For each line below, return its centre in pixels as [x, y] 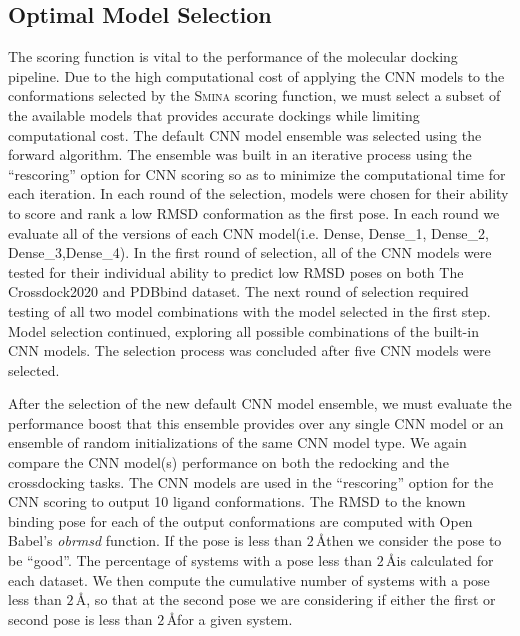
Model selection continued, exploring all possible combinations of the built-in [243, 330]
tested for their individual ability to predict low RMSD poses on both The [236, 271]
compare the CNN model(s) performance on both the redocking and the [228, 462]
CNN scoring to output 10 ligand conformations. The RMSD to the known [237, 501]
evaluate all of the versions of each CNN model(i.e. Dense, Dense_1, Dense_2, [248, 232]
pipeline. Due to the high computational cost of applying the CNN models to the [256, 75]
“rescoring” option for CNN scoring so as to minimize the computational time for [257, 173]
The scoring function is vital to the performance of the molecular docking [233, 56]
